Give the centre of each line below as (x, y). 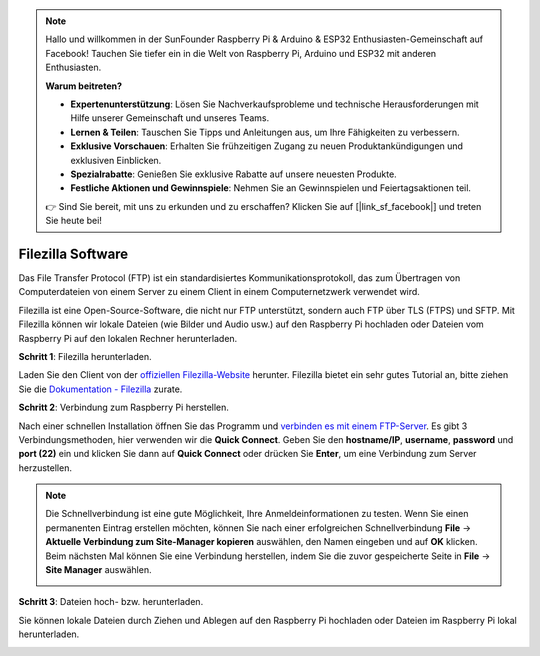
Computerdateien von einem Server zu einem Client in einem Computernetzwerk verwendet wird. (219, 292)
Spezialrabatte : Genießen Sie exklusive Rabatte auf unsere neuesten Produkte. (233, 174)
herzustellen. (45, 467)
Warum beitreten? (84, 86)
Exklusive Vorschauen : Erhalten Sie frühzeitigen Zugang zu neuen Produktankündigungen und (267, 146)
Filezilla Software (73, 253)
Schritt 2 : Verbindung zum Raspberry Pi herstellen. (124, 407)
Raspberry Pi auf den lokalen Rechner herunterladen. (128, 338)
